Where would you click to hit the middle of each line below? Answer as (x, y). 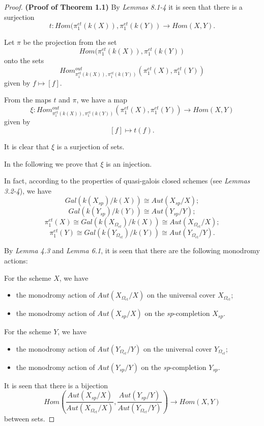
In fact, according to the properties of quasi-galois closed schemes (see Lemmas (127, 181)
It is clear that (27, 147)
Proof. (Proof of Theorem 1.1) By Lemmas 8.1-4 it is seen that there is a (123, 7)
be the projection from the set (70, 42)
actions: (16, 261)
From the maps (28, 100)
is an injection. (129, 163)
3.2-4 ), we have (28, 190)
